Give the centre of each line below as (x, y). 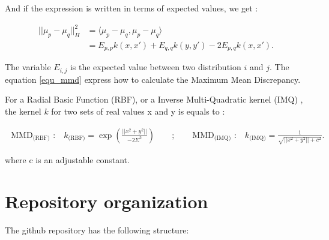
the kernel (23, 111)
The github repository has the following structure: (97, 230)
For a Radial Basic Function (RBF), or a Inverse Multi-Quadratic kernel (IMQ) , (154, 99)
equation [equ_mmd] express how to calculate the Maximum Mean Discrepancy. (153, 79)
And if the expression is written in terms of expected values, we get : (131, 8)
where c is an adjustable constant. (67, 160)
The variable (28, 67)
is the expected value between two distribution (155, 67)
